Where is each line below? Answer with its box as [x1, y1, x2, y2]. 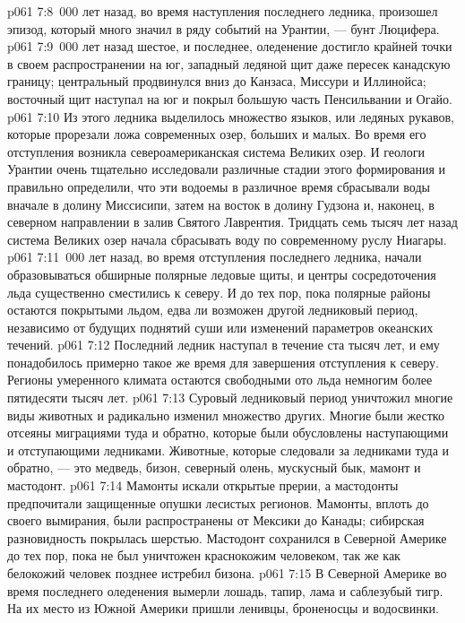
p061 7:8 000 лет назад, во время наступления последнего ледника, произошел [7, 2, 438, 20]
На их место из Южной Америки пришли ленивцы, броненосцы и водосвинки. [7, 599, 439, 618]
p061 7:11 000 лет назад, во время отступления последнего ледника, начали [7, 247, 422, 266]
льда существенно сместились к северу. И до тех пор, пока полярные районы [7, 282, 431, 301]
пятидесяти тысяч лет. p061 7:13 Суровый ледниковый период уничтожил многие [7, 388, 453, 407]
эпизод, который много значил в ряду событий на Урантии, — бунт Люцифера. [7, 19, 440, 38]
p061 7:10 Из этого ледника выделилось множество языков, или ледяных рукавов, [7, 107, 454, 125]
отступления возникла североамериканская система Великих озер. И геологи [7, 142, 426, 160]
